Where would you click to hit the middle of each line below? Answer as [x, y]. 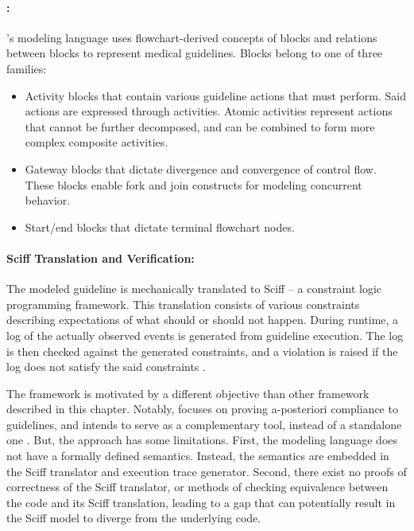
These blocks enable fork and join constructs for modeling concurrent [193, 184]
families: [27, 68]
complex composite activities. [97, 142]
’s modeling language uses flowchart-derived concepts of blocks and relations [192, 37]
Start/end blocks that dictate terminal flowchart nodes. [160, 226]
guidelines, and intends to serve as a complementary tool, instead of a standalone [204, 424]
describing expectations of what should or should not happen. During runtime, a [203, 320]
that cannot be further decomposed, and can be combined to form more [200, 126]
